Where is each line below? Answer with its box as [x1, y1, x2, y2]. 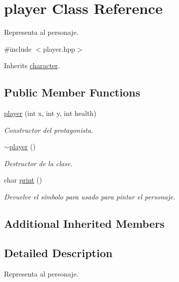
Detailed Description [4, 245, 113, 260]
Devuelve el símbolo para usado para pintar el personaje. [4, 191, 176, 202]
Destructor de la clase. [4, 158, 73, 168]
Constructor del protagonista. [4, 124, 93, 135]
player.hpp [43, 43, 75, 54]
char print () [4, 175, 42, 185]
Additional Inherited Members [4, 216, 165, 231]
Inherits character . [4, 60, 60, 71]
